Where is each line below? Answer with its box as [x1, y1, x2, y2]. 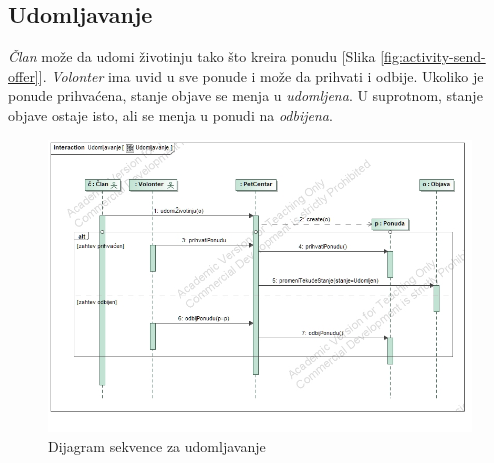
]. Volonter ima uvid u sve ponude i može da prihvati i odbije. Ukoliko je [38, 65, 484, 86]
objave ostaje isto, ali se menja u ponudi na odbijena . [8, 104, 333, 125]
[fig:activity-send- [380, 46, 486, 67]
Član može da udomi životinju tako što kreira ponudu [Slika [8, 46, 376, 67]
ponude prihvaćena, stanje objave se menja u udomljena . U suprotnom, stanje [8, 85, 483, 106]
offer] [8, 65, 39, 86]
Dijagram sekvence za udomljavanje [48, 435, 266, 456]
